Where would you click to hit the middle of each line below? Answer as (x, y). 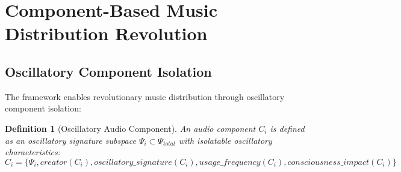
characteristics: (33, 152)
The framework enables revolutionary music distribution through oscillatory (145, 96)
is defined (287, 128)
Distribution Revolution (106, 33)
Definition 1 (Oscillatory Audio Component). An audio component (130, 128)
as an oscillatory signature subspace (70, 140)
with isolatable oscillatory (225, 140)
